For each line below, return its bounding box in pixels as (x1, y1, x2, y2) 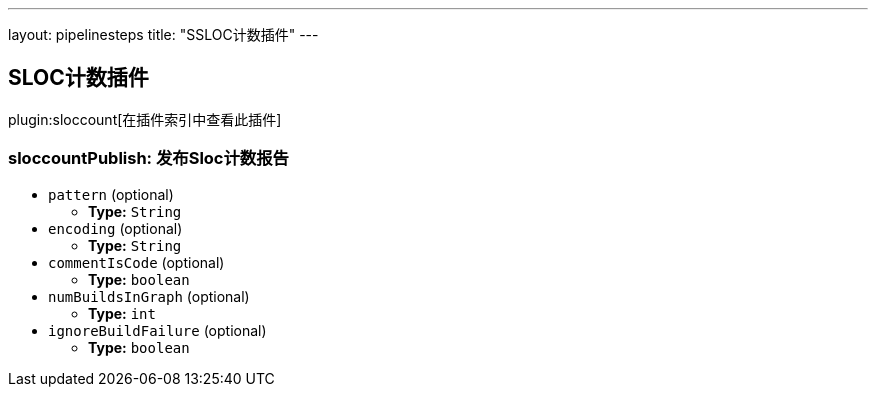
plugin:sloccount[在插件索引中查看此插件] (8, 110, 282, 128)
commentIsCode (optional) (48, 253, 225, 271)
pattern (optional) (48, 185, 174, 203)
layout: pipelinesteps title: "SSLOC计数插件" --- (8, 26, 319, 43)
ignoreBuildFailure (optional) (48, 321, 267, 339)
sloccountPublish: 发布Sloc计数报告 (8, 148, 289, 169)
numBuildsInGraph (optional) (48, 287, 250, 305)
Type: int (88, 304, 156, 322)
